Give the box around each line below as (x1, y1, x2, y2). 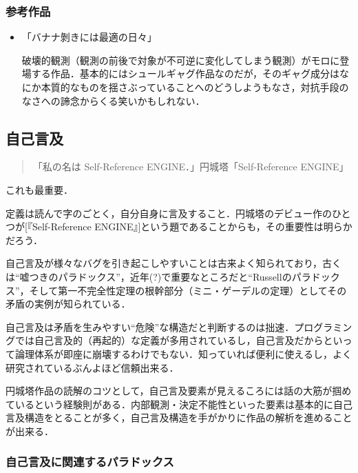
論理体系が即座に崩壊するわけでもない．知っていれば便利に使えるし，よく (14, 346, 352, 361)
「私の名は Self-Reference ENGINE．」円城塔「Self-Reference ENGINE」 (32, 159, 349, 174)
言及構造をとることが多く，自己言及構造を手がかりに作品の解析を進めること (6, 410, 352, 425)
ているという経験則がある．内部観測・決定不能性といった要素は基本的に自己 (6, 396, 352, 411)
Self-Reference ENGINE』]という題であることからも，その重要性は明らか (32, 219, 352, 234)
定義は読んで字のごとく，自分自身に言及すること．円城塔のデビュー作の (6, 205, 333, 220)
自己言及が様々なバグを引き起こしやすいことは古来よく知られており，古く (6, 256, 342, 270)
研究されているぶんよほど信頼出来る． (6, 360, 179, 374)
